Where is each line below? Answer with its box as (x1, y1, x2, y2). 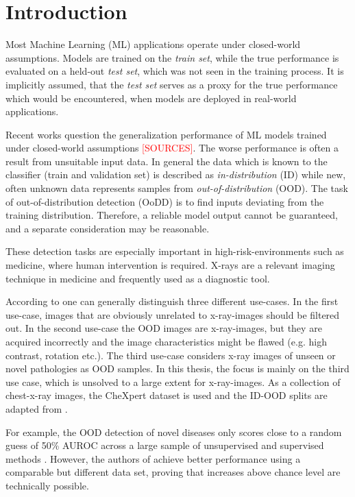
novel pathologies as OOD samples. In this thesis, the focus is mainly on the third (5, 361, 350, 376)
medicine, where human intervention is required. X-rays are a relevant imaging (5, 258, 335, 272)
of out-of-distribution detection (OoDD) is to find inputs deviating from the (5, 194, 324, 208)
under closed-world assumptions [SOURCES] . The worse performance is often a (5, 141, 339, 155)
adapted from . (5, 401, 68, 415)
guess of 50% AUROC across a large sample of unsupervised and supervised (5, 438, 324, 452)
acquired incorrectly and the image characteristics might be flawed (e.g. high (5, 335, 327, 348)
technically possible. (5, 478, 89, 492)
